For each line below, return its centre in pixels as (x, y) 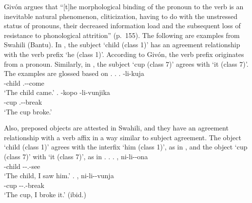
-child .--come (24, 83)
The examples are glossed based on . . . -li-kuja (74, 73)
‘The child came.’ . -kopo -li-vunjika (57, 92)
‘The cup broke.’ (28, 111)
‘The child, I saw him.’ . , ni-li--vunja (59, 175)
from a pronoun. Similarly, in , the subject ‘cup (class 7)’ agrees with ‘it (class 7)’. (126, 64)
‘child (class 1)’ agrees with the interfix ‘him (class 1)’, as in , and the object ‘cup (126, 147)
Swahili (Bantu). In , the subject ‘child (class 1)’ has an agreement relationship (122, 45)
